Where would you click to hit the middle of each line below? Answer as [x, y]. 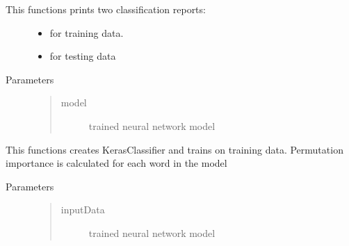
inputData [83, 210]
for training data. [87, 32]
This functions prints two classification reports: [106, 9]
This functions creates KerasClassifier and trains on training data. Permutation [174, 149]
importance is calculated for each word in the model [116, 163]
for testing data [83, 56]
